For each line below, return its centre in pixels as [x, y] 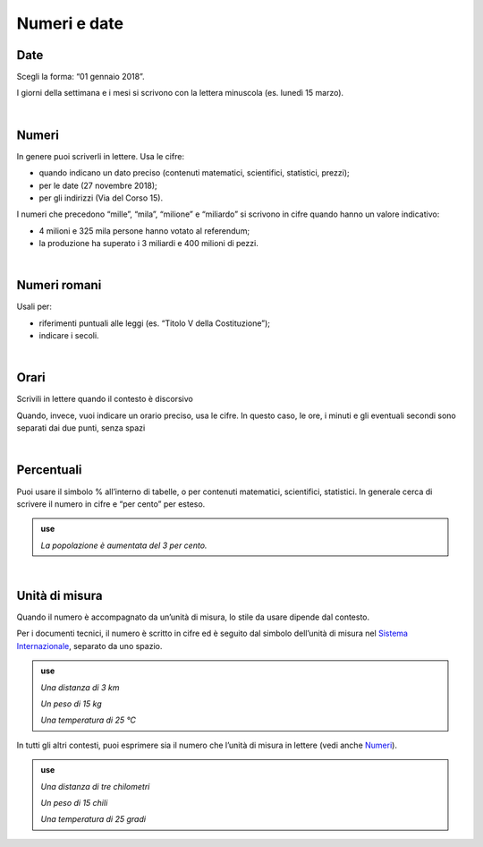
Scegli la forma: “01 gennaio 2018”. [80, 77]
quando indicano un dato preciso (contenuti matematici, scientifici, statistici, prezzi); [195, 173]
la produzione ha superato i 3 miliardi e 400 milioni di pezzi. [148, 244]
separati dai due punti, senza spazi [81, 428]
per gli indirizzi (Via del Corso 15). [101, 198]
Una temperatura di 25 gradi [93, 819]
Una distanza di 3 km [80, 687]
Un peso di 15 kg [71, 704]
